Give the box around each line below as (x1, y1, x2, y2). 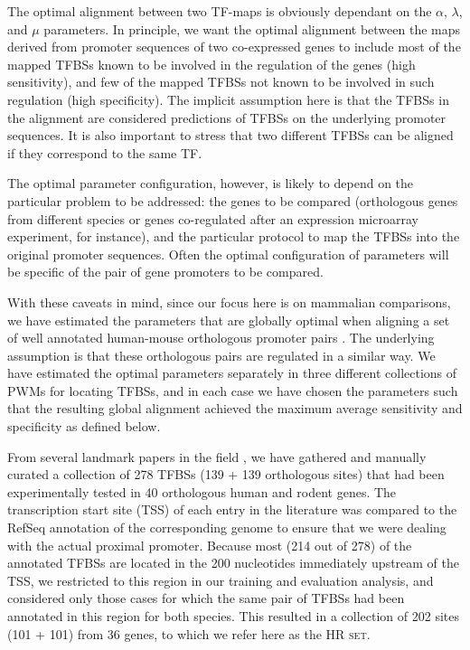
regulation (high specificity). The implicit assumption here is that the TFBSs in (7, 89, 449, 108)
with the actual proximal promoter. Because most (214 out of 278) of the (7, 535, 412, 554)
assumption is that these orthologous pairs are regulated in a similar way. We (7, 345, 436, 364)
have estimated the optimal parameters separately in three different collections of (7, 363, 457, 382)
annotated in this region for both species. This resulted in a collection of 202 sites (7, 607, 459, 625)
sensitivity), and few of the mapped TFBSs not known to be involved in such (7, 72, 435, 91)
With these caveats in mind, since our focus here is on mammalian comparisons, (7, 292, 451, 311)
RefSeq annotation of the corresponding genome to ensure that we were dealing (7, 518, 446, 537)
